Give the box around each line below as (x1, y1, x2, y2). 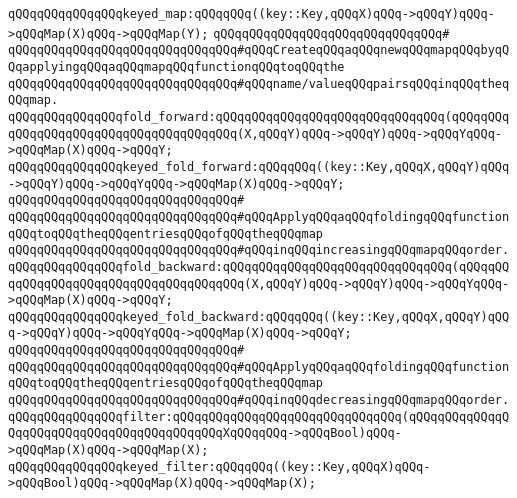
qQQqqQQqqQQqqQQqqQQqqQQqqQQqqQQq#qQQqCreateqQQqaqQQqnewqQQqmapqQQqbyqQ (8, 43, 510, 58)
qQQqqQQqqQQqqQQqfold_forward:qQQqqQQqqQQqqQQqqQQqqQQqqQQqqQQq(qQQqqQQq (8, 109, 510, 124)
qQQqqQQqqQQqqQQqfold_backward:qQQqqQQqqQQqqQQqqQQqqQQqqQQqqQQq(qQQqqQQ (8, 259, 510, 274)
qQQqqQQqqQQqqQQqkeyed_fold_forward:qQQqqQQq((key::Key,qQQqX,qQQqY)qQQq (8, 159, 510, 174)
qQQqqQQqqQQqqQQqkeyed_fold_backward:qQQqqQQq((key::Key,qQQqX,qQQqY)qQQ (8, 309, 510, 324)
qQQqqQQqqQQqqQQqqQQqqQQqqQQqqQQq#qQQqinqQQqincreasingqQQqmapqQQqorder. (8, 243, 510, 258)
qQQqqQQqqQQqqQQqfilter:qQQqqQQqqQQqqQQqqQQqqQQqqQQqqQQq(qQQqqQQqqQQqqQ (8, 409, 510, 424)
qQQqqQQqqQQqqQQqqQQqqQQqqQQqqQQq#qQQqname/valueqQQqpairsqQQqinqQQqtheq (8, 76, 510, 91)
